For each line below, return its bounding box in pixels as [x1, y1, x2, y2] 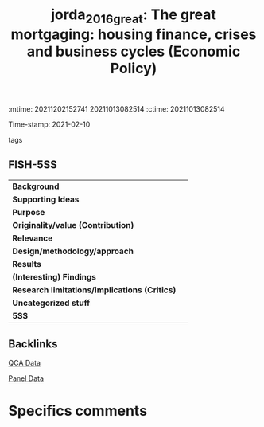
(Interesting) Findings [12, 271, 97, 282]
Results [12, 258, 42, 269]
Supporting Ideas [12, 194, 80, 205]
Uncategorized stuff [12, 297, 91, 308]
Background [12, 181, 60, 192]
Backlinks [8, 337, 58, 351]
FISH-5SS [8, 158, 58, 172]
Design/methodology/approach [12, 245, 134, 257]
